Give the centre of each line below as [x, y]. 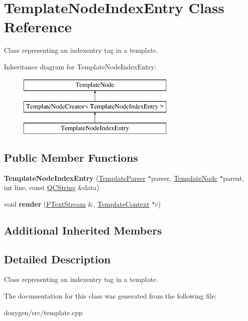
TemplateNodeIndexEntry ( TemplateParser [75, 178]
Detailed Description [57, 259]
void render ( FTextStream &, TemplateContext [77, 203]
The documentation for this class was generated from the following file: [110, 296]
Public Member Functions [71, 157]
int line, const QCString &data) [52, 187]
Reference [38, 27]
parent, [234, 178]
